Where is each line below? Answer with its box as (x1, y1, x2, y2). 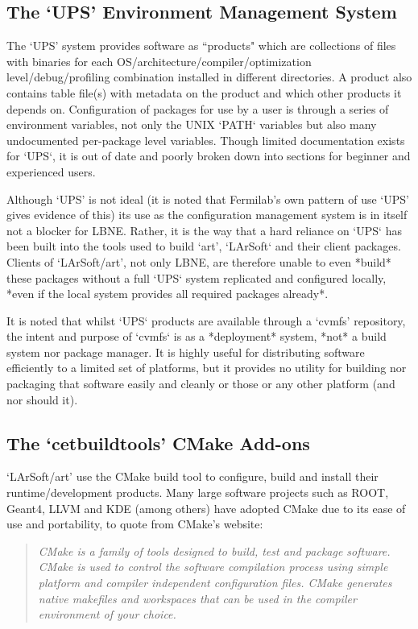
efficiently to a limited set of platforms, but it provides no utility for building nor (6, 359, 407, 376)
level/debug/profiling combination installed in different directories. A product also (6, 68, 412, 85)
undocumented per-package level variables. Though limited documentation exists (6, 131, 405, 148)
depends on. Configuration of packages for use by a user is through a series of (6, 100, 389, 117)
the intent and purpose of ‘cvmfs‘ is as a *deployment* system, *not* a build (6, 328, 387, 345)
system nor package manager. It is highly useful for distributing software (6, 343, 365, 360)
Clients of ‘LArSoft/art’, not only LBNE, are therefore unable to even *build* (6, 253, 391, 270)
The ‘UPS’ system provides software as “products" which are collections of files (6, 37, 396, 54)
